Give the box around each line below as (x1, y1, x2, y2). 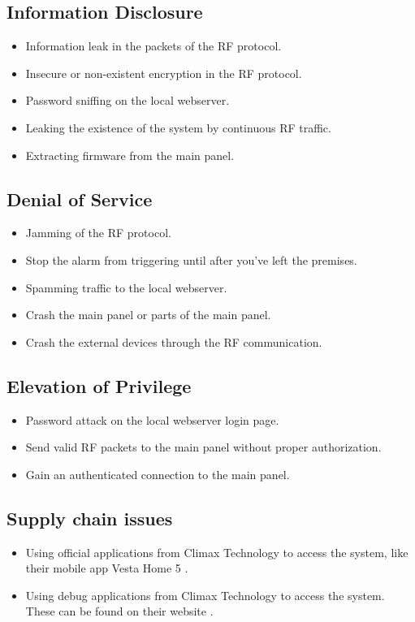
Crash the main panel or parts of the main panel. (25, 306, 271, 323)
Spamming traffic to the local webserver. (25, 279, 227, 296)
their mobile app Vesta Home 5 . (25, 559, 188, 577)
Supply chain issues (6, 505, 173, 530)
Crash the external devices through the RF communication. (25, 333, 322, 350)
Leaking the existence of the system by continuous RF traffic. (25, 119, 331, 136)
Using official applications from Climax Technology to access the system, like (25, 543, 409, 560)
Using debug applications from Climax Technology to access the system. (25, 586, 385, 603)
